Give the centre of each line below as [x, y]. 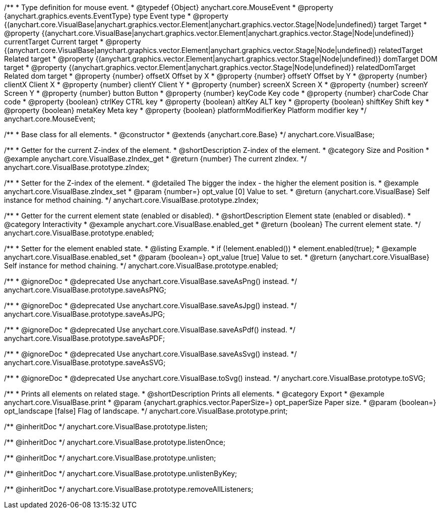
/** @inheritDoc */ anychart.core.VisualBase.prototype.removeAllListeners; [129, 489]
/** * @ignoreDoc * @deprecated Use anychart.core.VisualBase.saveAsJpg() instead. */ [150, 305]
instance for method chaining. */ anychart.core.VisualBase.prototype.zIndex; [131, 200]
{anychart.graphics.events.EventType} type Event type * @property [116, 16]
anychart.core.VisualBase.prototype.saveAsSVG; [85, 362]
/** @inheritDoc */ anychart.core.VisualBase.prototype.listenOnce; [115, 442]
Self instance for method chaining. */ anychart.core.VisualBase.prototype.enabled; [141, 266]
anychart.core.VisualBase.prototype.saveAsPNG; [85, 290]
